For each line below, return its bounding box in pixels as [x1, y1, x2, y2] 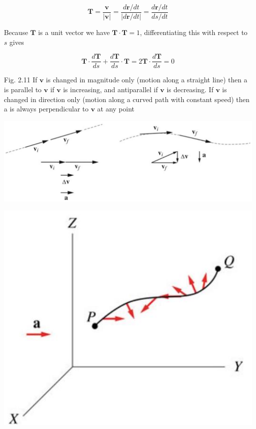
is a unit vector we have [38, 27, 110, 37]
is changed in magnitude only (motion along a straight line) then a [46, 74, 248, 85]
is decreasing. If [166, 84, 214, 94]
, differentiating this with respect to [140, 27, 248, 37]
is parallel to [4, 84, 42, 94]
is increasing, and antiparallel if [63, 84, 158, 94]
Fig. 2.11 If [4, 74, 37, 85]
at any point [97, 104, 135, 114]
